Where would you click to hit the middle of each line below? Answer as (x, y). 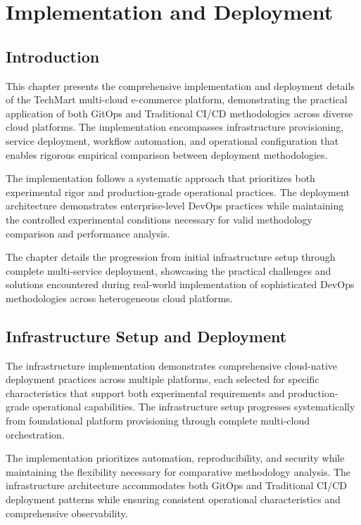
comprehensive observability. (67, 513)
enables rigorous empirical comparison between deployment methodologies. (167, 154)
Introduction (53, 56)
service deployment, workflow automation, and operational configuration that (172, 140)
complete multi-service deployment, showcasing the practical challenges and (169, 270)
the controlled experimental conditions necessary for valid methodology (159, 219)
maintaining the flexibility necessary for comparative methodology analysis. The (178, 471)
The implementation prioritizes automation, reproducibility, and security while (175, 458)
